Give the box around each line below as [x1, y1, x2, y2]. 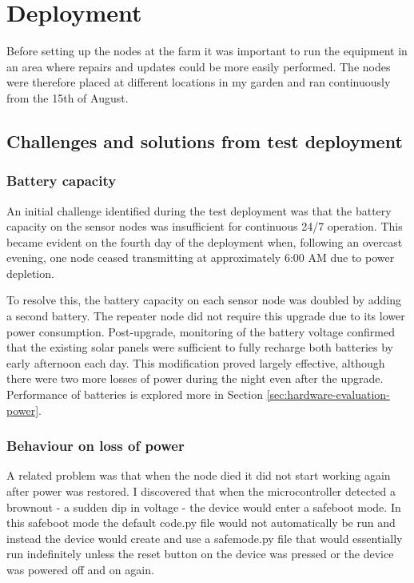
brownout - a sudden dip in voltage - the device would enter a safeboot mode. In [6, 498, 401, 515]
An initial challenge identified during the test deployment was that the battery [6, 202, 392, 219]
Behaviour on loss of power [6, 436, 185, 456]
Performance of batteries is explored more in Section [6, 386, 263, 403]
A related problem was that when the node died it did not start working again [6, 467, 391, 484]
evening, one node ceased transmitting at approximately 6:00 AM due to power [6, 249, 395, 266]
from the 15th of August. [6, 89, 129, 106]
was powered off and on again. [6, 561, 154, 577]
